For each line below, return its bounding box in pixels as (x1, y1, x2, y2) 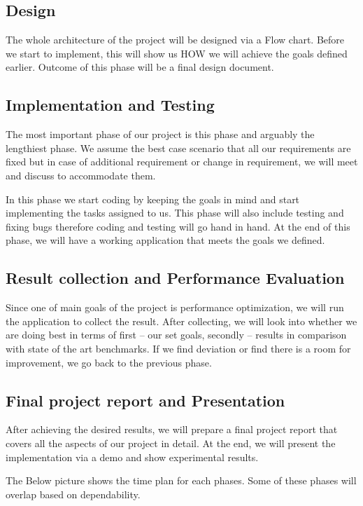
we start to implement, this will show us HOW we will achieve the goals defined (6, 46, 348, 60)
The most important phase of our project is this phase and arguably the (6, 127, 315, 142)
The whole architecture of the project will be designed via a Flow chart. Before (6, 32, 345, 47)
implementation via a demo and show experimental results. (6, 449, 259, 464)
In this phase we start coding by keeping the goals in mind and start (6, 191, 300, 206)
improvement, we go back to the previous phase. (6, 355, 212, 369)
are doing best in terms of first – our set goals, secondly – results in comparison (6, 327, 347, 342)
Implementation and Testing (6, 94, 215, 116)
